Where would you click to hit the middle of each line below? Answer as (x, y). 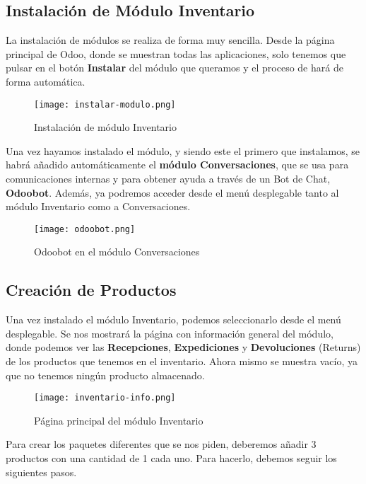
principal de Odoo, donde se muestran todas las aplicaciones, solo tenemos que (176, 53)
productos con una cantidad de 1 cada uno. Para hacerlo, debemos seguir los (171, 458)
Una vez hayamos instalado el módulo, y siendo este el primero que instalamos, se (183, 150)
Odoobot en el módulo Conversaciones (117, 252)
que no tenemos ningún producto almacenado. (105, 375)
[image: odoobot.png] (85, 229)
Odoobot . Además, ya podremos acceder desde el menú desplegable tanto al (172, 192)
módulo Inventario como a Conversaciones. (98, 206)
